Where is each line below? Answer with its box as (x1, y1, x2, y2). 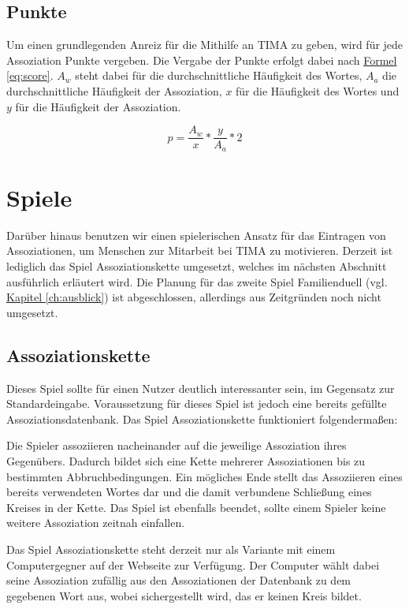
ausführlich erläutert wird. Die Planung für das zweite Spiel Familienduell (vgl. (6, 273, 388, 290)
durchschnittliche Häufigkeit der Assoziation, (6, 82, 222, 99)
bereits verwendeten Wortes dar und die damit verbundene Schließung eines (6, 484, 372, 500)
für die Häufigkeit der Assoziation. (15, 98, 181, 114)
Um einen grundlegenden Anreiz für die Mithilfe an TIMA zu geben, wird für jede (6, 36, 403, 53)
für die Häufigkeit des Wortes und (236, 82, 400, 99)
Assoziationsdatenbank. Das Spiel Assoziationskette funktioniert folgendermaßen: (6, 410, 398, 427)
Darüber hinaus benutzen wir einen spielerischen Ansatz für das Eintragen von (6, 226, 386, 243)
